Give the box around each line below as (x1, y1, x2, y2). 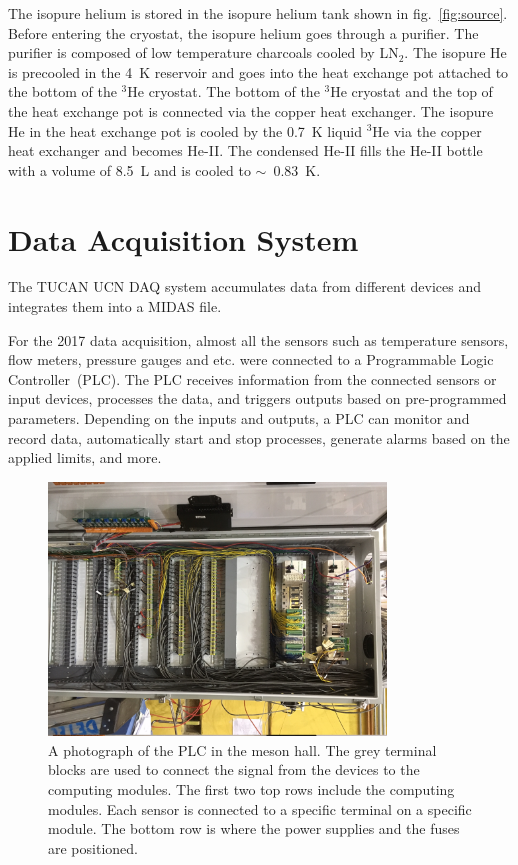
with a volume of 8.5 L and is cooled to (8, 159, 251, 180)
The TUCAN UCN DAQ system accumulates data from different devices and (8, 276, 482, 297)
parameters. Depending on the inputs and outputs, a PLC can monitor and (8, 408, 470, 429)
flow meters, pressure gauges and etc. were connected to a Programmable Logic (8, 349, 494, 370)
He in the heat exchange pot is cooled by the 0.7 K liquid (8, 120, 362, 141)
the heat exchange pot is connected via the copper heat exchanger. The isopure (8, 100, 494, 121)
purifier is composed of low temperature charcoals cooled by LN (8, 42, 399, 63)
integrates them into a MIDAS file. (8, 296, 222, 317)
